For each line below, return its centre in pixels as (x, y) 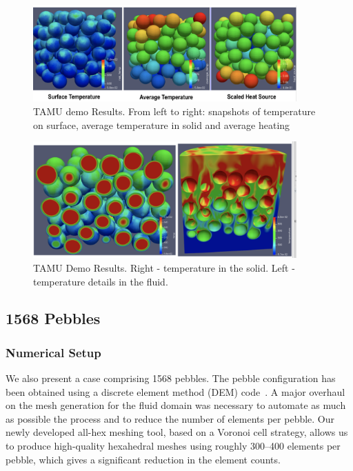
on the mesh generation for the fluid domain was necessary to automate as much (176, 405)
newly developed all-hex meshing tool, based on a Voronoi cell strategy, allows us (177, 432)
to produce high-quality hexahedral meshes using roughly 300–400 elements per (173, 446)
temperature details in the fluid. (101, 281)
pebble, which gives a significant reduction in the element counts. (143, 459)
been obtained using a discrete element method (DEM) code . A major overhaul (175, 391)
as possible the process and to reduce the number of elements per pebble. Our (170, 418)
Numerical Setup (53, 352)
